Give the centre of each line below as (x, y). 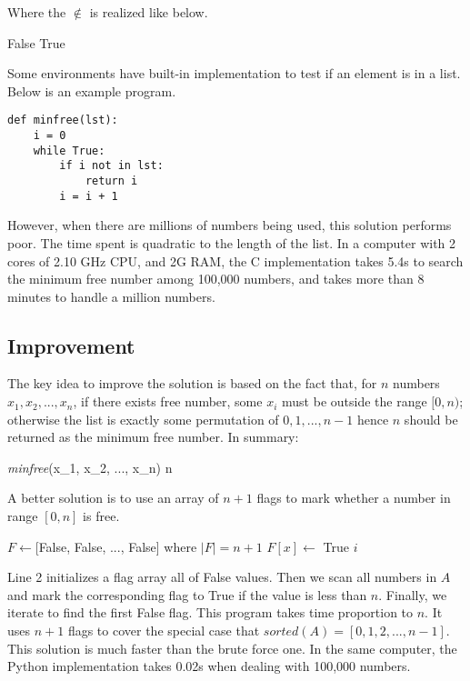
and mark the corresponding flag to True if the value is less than (187, 594)
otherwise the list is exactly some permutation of (143, 419)
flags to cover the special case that (164, 631)
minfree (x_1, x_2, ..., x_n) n (90, 467)
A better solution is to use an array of (113, 498)
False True (36, 42)
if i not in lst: (111, 166)
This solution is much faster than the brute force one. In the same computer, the (232, 648)
